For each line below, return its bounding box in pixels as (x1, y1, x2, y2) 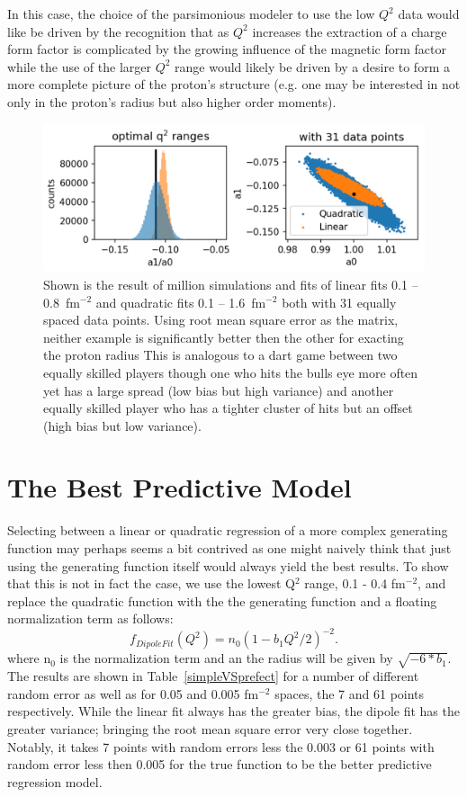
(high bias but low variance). (43, 416, 202, 434)
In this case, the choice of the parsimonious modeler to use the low (7, 4, 375, 22)
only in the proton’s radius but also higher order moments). (7, 92, 337, 111)
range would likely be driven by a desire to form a (175, 57, 450, 76)
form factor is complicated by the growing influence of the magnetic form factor (7, 40, 446, 58)
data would (398, 4, 460, 22)
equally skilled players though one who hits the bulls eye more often (43, 363, 418, 381)
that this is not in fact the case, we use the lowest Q (7, 574, 295, 593)
